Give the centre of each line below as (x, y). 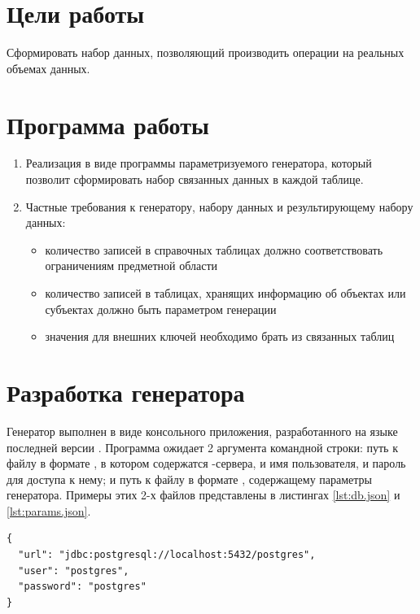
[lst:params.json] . (49, 510)
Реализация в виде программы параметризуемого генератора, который (199, 163)
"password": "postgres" (82, 587)
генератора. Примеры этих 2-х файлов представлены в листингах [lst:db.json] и (203, 495)
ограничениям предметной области (131, 266)
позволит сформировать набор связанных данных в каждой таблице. (195, 179)
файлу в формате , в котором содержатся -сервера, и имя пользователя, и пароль (206, 463)
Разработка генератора (126, 392)
